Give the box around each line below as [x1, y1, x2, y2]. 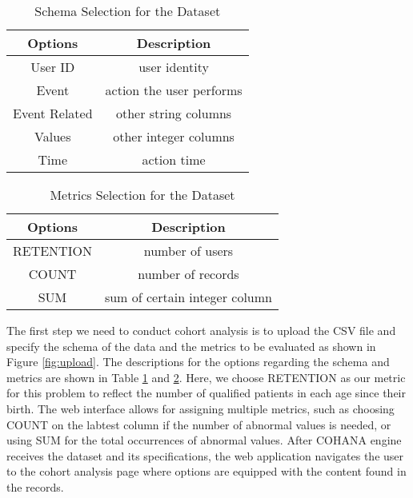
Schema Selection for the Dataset [34, 2, 221, 20]
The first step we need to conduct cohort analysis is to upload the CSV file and [6, 322, 396, 338]
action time [142, 150, 206, 169]
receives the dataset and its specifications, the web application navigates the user [6, 447, 404, 464]
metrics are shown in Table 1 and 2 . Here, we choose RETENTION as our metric [6, 369, 406, 385]
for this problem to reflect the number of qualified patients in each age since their [6, 384, 406, 401]
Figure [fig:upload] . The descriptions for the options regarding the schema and [6, 353, 390, 370]
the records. [6, 478, 64, 495]
